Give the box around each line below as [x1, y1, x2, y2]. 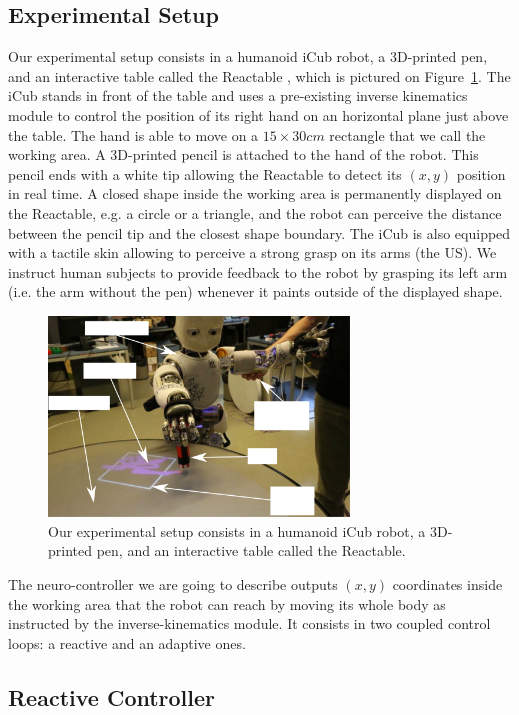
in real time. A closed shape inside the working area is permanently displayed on [8, 183, 502, 204]
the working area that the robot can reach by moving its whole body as [8, 593, 446, 614]
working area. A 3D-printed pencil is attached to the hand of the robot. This [8, 144, 479, 165]
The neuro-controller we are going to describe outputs [8, 574, 338, 595]
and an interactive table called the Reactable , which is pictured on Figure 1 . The [8, 65, 511, 86]
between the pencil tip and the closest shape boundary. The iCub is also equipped [8, 222, 511, 243]
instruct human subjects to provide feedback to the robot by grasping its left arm [8, 261, 508, 282]
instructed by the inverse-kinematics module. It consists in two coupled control [8, 613, 491, 634]
